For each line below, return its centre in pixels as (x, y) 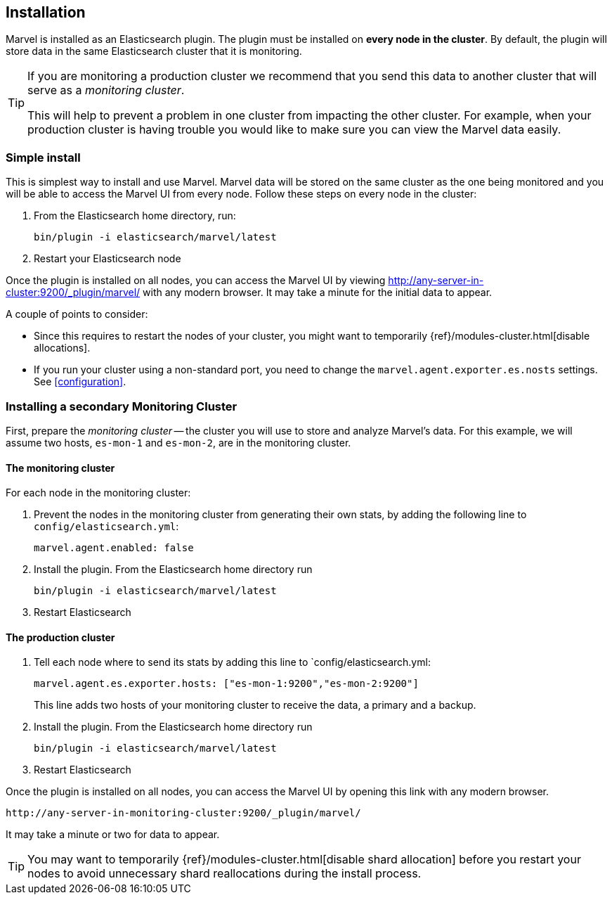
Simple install (43, 157)
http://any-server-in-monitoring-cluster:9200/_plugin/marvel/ (183, 813)
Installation (46, 12)
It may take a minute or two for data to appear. (113, 835)
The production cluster (60, 637)
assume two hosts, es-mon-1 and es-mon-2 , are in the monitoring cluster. (178, 442)
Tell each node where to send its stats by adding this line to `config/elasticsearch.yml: (232, 662)
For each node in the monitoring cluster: (98, 493)
